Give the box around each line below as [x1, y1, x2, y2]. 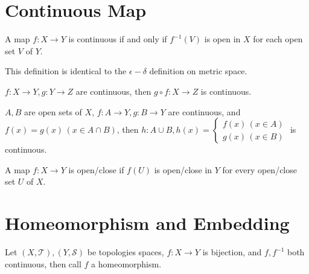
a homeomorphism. [91, 257, 162, 270]
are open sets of [24, 105, 82, 118]
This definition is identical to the [5, 65, 127, 77]
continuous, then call [5, 257, 81, 270]
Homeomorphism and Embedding [5, 211, 290, 235]
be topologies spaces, [87, 246, 164, 258]
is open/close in [154, 163, 212, 176]
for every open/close [222, 163, 297, 176]
